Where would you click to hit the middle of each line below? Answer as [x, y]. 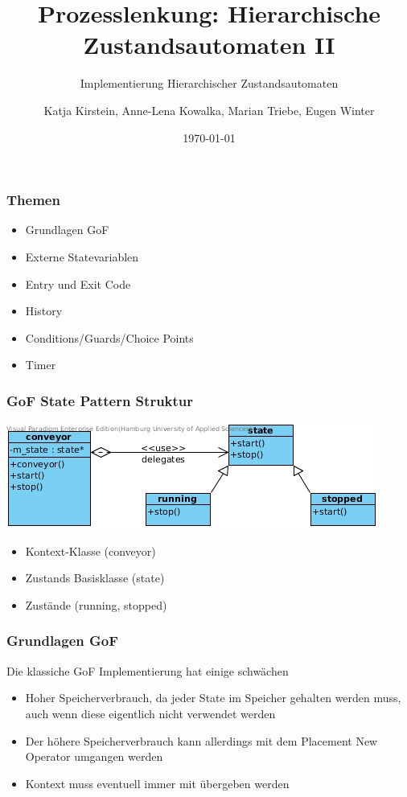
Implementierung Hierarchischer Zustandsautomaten [209, 83]
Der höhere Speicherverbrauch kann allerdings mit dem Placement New [201, 740]
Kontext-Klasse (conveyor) [90, 551]
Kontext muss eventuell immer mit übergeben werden [157, 783]
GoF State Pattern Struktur [100, 400]
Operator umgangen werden [94, 756]
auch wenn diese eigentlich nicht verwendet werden [150, 713]
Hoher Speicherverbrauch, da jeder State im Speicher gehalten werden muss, [213, 698]
